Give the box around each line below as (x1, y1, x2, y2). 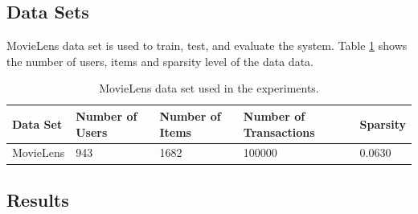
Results (6, 187, 69, 212)
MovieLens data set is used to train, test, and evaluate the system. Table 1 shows (6, 37, 408, 54)
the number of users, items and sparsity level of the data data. (6, 52, 313, 69)
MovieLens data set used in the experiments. (99, 80, 319, 97)
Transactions (243, 123, 315, 140)
